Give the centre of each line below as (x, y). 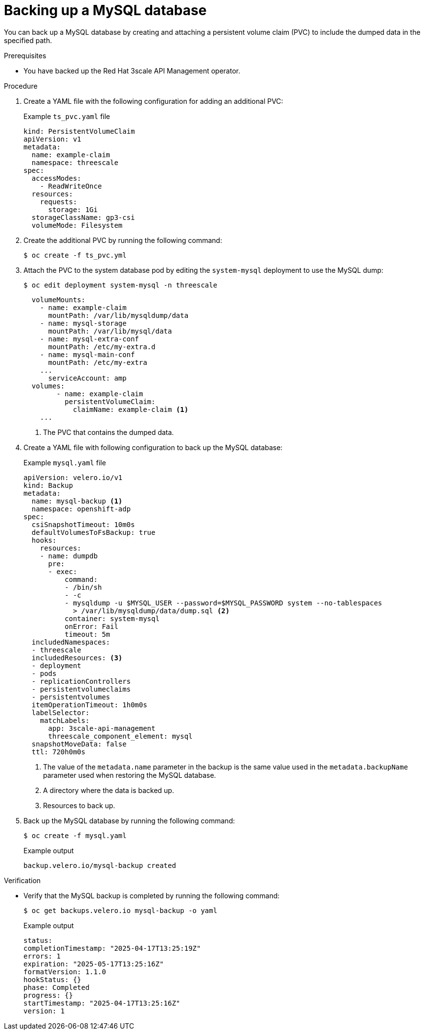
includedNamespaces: (71, 642)
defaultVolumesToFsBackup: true (93, 532)
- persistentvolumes (71, 697)
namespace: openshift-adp (81, 509)
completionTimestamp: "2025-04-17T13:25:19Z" (112, 948)
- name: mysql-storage (83, 323)
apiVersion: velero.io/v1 (73, 477)
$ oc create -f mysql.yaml (75, 835)
